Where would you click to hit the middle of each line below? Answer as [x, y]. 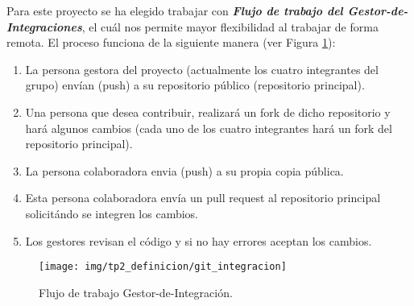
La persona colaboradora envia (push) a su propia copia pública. [184, 170]
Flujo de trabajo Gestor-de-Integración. [136, 292]
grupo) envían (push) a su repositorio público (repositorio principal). [195, 85]
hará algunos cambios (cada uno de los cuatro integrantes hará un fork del [209, 128]
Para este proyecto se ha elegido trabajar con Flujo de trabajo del [175, 10]
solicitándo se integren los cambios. [112, 213]
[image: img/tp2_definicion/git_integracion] [163, 267]
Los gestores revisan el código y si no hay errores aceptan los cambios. [199, 240]
